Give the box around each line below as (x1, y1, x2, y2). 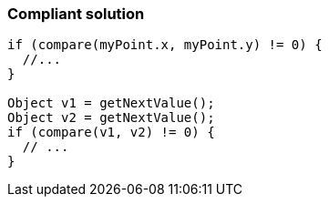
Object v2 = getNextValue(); (7, 110, 215, 126)
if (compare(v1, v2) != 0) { (7, 125, 215, 140)
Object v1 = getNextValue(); (7, 96, 215, 111)
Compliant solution (7, 5, 145, 23)
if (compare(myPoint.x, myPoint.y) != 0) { (7, 37, 323, 53)
